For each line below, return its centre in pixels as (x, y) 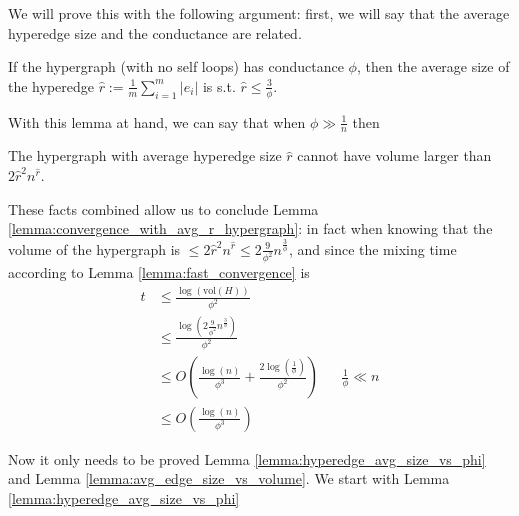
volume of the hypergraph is (94, 248)
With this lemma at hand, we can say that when (157, 121)
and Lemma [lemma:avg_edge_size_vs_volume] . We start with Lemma (229, 478)
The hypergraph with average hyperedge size (145, 155)
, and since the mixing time (372, 248)
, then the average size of (433, 66)
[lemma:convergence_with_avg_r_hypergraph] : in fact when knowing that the (250, 228)
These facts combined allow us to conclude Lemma (163, 208)
